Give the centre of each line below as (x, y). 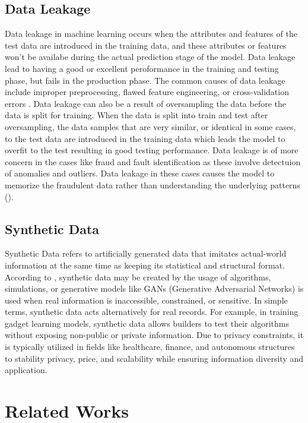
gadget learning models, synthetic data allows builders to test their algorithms (147, 323)
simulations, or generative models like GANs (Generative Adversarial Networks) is (154, 288)
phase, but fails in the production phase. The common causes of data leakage (145, 80)
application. (26, 370)
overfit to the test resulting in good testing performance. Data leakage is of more (152, 150)
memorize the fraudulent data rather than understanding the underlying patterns (153, 184)
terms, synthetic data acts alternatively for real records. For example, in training (152, 312)
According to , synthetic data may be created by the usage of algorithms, (138, 277)
